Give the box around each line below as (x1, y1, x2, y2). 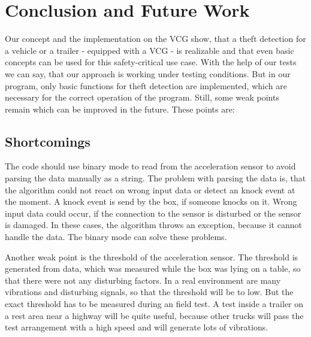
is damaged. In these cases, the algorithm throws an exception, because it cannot (5, 218, 302, 231)
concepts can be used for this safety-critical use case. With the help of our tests (5, 56, 297, 68)
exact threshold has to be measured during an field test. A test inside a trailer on (5, 297, 304, 310)
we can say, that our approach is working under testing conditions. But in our (5, 67, 291, 80)
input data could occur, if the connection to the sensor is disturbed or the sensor (5, 207, 301, 219)
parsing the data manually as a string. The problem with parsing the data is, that (5, 172, 306, 184)
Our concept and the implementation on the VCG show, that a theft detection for (5, 32, 306, 45)
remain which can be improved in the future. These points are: (5, 102, 235, 115)
